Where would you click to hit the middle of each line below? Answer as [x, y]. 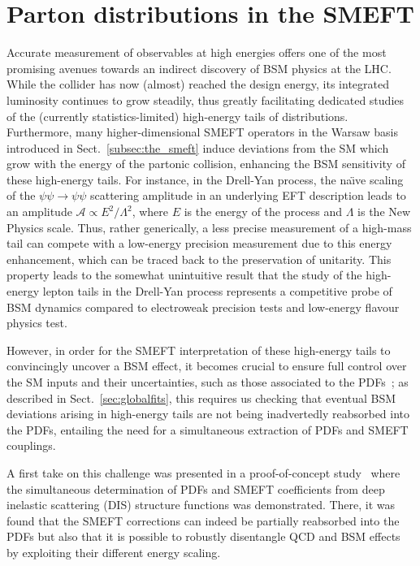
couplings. [31, 445]
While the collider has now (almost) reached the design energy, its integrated [198, 84]
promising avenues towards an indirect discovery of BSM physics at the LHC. [199, 68]
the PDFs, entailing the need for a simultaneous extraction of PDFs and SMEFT [208, 429]
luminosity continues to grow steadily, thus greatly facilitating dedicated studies [206, 99]
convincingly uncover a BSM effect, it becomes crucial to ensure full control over [207, 366]
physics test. [37, 323]
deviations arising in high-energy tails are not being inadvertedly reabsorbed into [208, 414]
